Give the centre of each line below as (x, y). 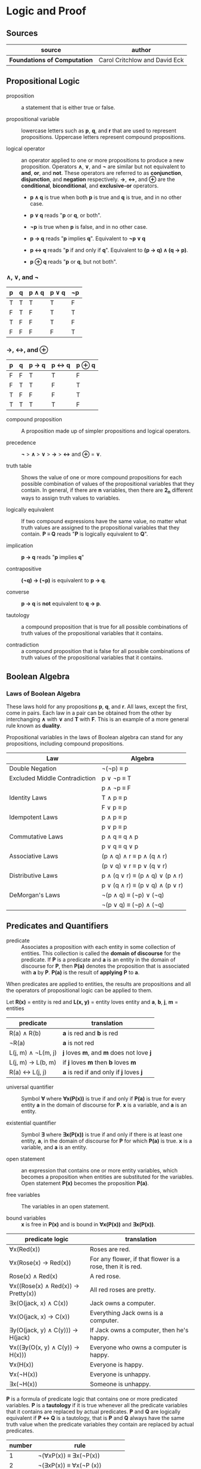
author (141, 50)
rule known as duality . (34, 726)
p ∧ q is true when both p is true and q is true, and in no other (106, 197)
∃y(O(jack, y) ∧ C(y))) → (44, 1330)
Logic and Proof (46, 11)
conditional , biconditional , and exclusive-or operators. (90, 185)
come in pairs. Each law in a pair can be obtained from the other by (89, 713)
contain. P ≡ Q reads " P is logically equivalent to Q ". (85, 534)
